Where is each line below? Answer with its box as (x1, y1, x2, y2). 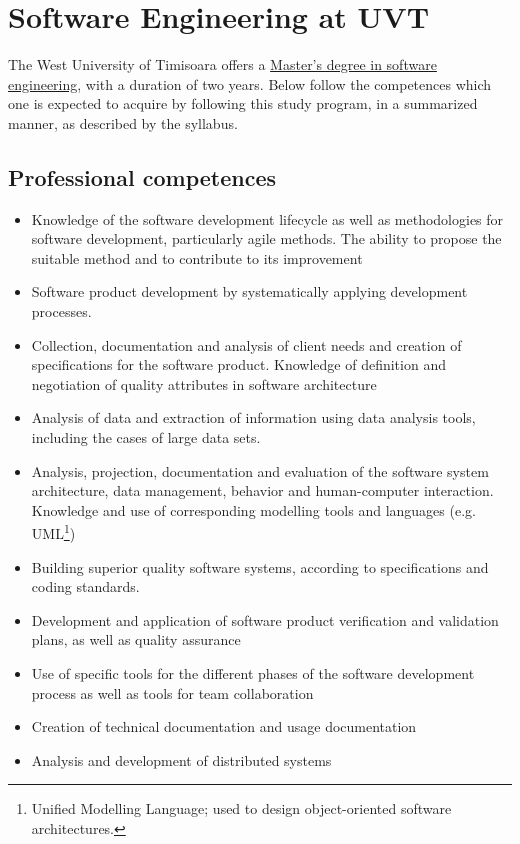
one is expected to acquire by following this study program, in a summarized (8, 93, 478, 114)
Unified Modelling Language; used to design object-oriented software (31, 798, 452, 819)
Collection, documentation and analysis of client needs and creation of (31, 334, 462, 355)
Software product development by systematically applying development (31, 281, 468, 302)
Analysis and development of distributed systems (31, 749, 332, 770)
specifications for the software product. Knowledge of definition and (31, 354, 446, 375)
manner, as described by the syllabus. (8, 112, 238, 133)
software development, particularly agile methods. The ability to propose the (31, 228, 502, 249)
